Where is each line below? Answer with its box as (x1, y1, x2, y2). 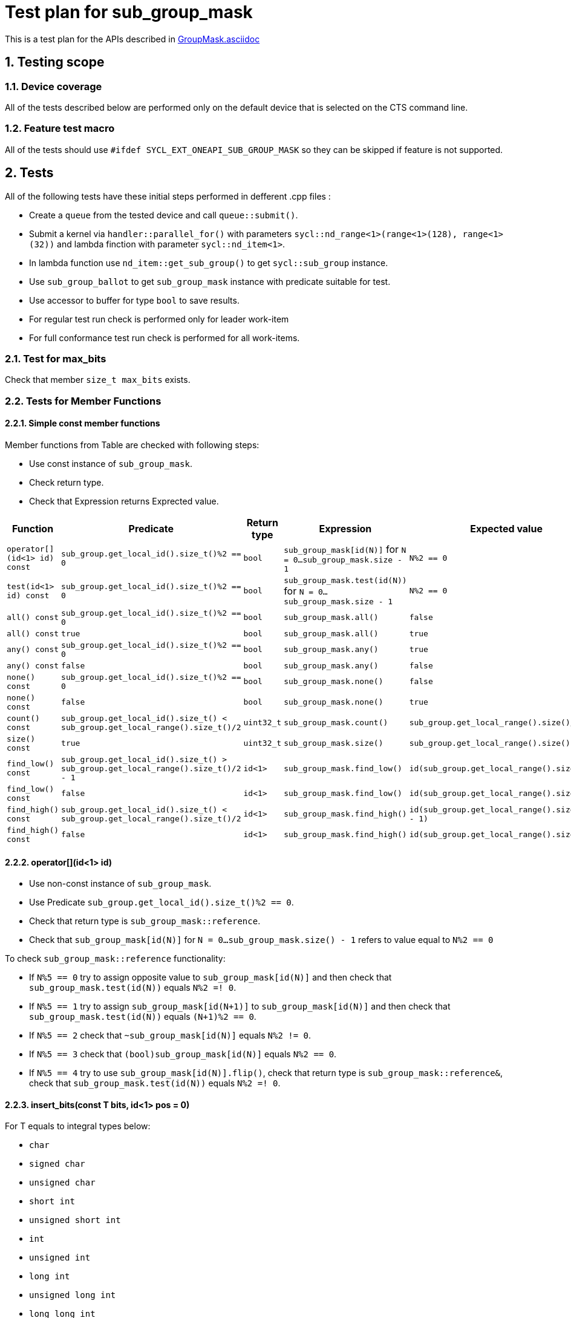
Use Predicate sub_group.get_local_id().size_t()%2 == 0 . (29, 897, 294, 908)
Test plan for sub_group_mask (5, 2, 253, 22)
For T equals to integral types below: (5, 1121, 151, 1132)
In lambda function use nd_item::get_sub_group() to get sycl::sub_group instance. (29, 257, 388, 268)
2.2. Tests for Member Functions (5, 394, 162, 407)
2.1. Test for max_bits (5, 352, 106, 365)
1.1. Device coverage (5, 80, 102, 93)
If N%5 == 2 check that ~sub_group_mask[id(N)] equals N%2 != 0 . (29, 1030, 312, 1041)
